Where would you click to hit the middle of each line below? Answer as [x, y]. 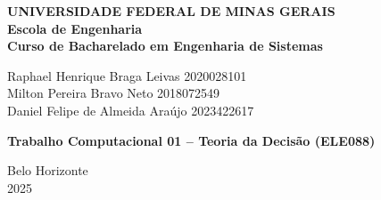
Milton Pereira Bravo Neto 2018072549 [114, 93]
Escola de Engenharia [75, 28]
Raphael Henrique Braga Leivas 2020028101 [127, 75]
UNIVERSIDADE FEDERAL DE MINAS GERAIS [171, 11]
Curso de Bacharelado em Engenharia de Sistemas [165, 46]
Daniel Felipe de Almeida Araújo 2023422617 [131, 110]
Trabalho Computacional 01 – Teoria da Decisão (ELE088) [191, 140]
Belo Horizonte [48, 170]
